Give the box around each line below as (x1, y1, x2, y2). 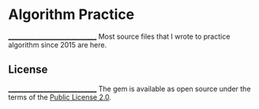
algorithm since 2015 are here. (8, 39, 107, 49)
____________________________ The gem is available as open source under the (8, 84, 251, 93)
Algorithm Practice (8, 6, 135, 24)
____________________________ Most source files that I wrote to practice (8, 32, 231, 41)
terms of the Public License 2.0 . (8, 92, 112, 102)
